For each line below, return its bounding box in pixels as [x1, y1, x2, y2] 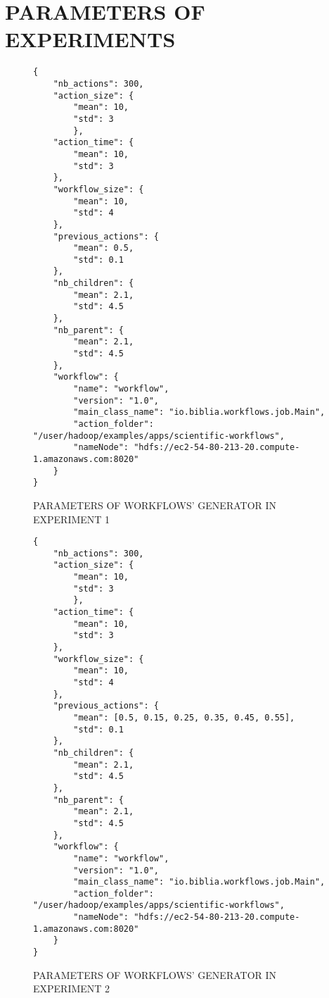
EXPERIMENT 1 [33, 511, 110, 526]
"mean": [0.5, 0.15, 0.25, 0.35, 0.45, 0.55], [73, 712, 295, 723]
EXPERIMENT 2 [33, 981, 110, 996]
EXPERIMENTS [5, 25, 176, 54]
